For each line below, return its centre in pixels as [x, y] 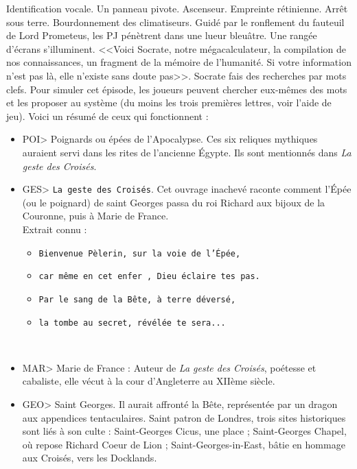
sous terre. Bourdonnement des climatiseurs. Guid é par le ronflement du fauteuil [175, 22]
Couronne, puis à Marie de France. [95, 216]
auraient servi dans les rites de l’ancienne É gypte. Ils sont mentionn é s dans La [187, 152]
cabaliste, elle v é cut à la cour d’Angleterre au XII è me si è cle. [149, 381]
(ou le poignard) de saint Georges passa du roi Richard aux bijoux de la [174, 202]
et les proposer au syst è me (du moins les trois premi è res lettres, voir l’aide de [169, 103]
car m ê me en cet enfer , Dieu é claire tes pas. [149, 277]
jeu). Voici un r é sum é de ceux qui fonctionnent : [107, 116]
